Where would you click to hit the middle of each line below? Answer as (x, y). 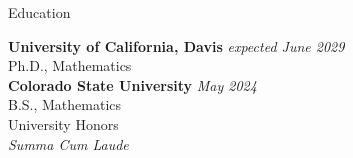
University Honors (63, 123)
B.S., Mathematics (65, 104)
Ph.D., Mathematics (70, 65)
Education (39, 12)
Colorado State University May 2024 (132, 84)
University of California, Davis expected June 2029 (176, 45)
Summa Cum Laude (68, 143)
